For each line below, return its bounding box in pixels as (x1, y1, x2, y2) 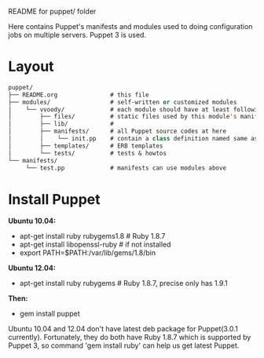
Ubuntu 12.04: (8, 263, 57, 273)
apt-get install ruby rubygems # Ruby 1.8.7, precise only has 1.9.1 (19, 279, 228, 288)
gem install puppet (19, 309, 80, 319)
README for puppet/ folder (8, 7, 97, 16)
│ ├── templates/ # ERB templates (8, 141, 163, 150)
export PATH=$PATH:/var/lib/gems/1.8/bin (19, 248, 156, 258)
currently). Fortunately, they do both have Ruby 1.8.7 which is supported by (8, 333, 251, 342)
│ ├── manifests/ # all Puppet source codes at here (8, 127, 226, 136)
